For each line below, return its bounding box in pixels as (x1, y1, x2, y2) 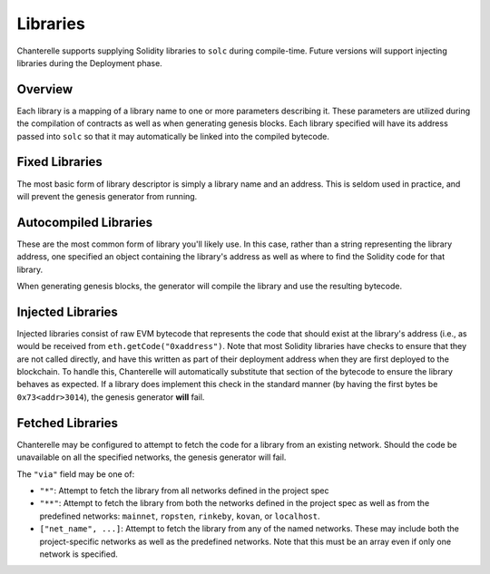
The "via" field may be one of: (16, 468, 135, 480)
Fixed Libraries (16, 154, 103, 170)
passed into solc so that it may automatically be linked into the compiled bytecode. (16, 131, 330, 141)
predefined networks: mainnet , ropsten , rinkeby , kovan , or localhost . (39, 511, 321, 521)
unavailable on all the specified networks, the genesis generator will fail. (16, 452, 287, 462)
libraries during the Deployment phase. (16, 57, 162, 68)
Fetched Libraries (16, 415, 118, 431)
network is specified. (39, 549, 118, 559)
